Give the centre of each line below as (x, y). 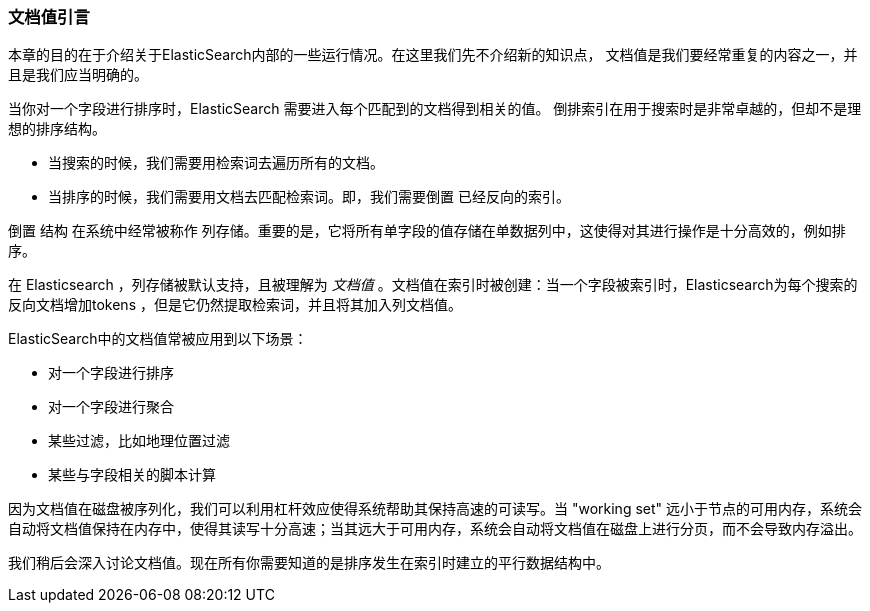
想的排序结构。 (57, 129)
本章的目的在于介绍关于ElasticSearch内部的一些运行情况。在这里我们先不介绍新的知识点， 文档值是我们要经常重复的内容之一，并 (433, 55)
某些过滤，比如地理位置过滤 (139, 441)
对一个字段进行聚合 (111, 407)
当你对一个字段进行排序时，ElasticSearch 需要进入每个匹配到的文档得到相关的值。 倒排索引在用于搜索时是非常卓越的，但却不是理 (435, 109)
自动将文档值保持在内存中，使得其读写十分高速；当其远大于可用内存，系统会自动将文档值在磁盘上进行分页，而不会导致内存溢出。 (435, 529)
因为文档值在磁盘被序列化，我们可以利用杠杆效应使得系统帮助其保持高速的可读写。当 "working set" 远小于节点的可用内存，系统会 (435, 509)
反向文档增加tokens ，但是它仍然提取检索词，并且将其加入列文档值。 (235, 305)
